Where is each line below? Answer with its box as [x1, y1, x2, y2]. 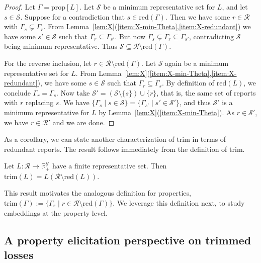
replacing [25, 97, 54, 108]
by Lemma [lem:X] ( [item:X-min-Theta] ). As [99, 107, 235, 117]
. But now [115, 31, 146, 41]
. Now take [56, 87, 90, 98]
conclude [4, 87, 31, 98]
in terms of [192, 134, 226, 144]
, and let [222, 2, 248, 12]
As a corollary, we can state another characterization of [4, 134, 175, 144]
